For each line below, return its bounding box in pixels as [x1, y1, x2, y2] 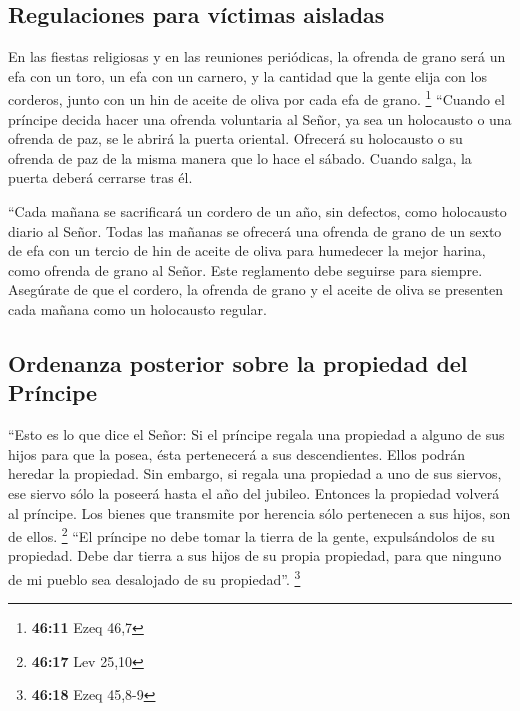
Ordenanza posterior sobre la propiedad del [8, 347, 468, 378]
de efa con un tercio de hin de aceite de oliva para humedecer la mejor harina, [8, 240, 486, 261]
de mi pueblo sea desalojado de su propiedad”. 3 [8, 565, 301, 589]
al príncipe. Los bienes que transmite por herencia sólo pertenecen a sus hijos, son [8, 502, 511, 523]
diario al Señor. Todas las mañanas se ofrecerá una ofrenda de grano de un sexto [8, 220, 502, 241]
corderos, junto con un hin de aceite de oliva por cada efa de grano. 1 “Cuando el [8, 86, 505, 110]
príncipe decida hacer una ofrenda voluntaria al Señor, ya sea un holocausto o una [8, 108, 512, 129]
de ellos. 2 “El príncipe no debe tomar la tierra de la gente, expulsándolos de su [8, 523, 495, 546]
